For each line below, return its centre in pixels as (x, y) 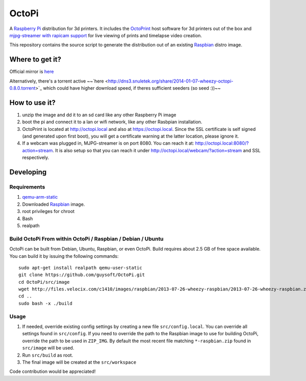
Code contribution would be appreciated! (53, 371)
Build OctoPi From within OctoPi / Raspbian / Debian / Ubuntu (86, 238)
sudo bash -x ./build (45, 303)
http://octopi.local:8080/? (222, 143)
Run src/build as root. (48, 355)
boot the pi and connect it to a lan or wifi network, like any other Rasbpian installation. (112, 122)
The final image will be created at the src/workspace (79, 362)
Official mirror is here (32, 72)
